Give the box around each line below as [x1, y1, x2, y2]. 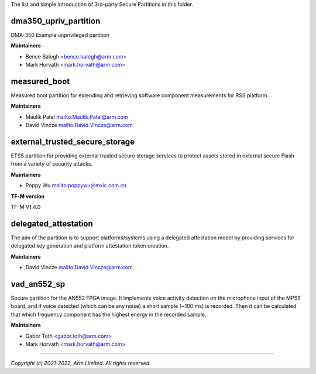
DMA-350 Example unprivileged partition [11, 31, 109, 38]
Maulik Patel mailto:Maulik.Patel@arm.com [25, 113, 128, 120]
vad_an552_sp [11, 279, 66, 289]
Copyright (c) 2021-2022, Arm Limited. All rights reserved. [11, 360, 152, 367]
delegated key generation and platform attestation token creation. [11, 242, 169, 249]
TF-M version [11, 193, 45, 200]
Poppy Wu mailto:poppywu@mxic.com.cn [25, 182, 127, 189]
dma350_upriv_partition [11, 16, 101, 26]
